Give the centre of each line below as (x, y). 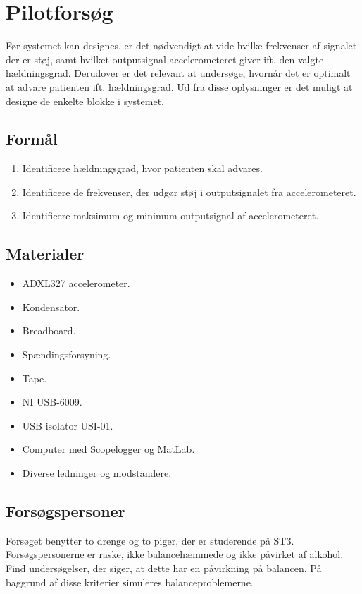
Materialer (45, 254)
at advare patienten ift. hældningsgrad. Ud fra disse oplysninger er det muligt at (179, 86)
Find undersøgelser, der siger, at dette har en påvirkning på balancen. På (164, 568)
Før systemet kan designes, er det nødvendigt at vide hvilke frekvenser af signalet (181, 46)
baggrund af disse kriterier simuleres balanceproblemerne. (130, 582)
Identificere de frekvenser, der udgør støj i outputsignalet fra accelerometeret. (189, 192)
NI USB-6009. (52, 402)
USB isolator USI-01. (68, 425)
